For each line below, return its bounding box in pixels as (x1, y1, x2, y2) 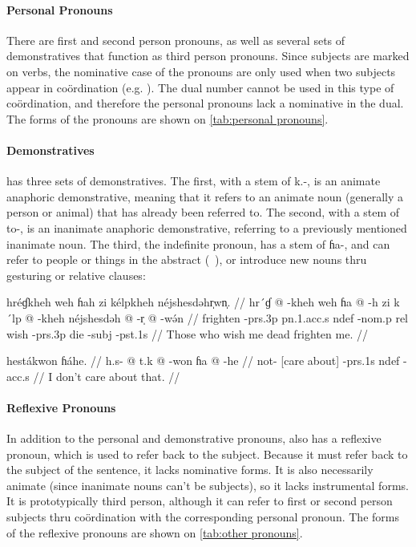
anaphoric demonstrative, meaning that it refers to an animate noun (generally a (6, 188, 404, 205)
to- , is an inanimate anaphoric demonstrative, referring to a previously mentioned (6, 219, 407, 236)
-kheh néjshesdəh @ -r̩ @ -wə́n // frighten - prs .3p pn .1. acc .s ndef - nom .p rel (37, 309, 409, 326)
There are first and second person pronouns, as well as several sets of (6, 31, 345, 48)
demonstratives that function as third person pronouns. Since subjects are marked (6, 47, 410, 64)
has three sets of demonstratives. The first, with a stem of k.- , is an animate (6, 172, 381, 189)
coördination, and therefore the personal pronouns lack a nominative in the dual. (6, 95, 404, 111)
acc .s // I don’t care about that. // (6, 367, 180, 384)
